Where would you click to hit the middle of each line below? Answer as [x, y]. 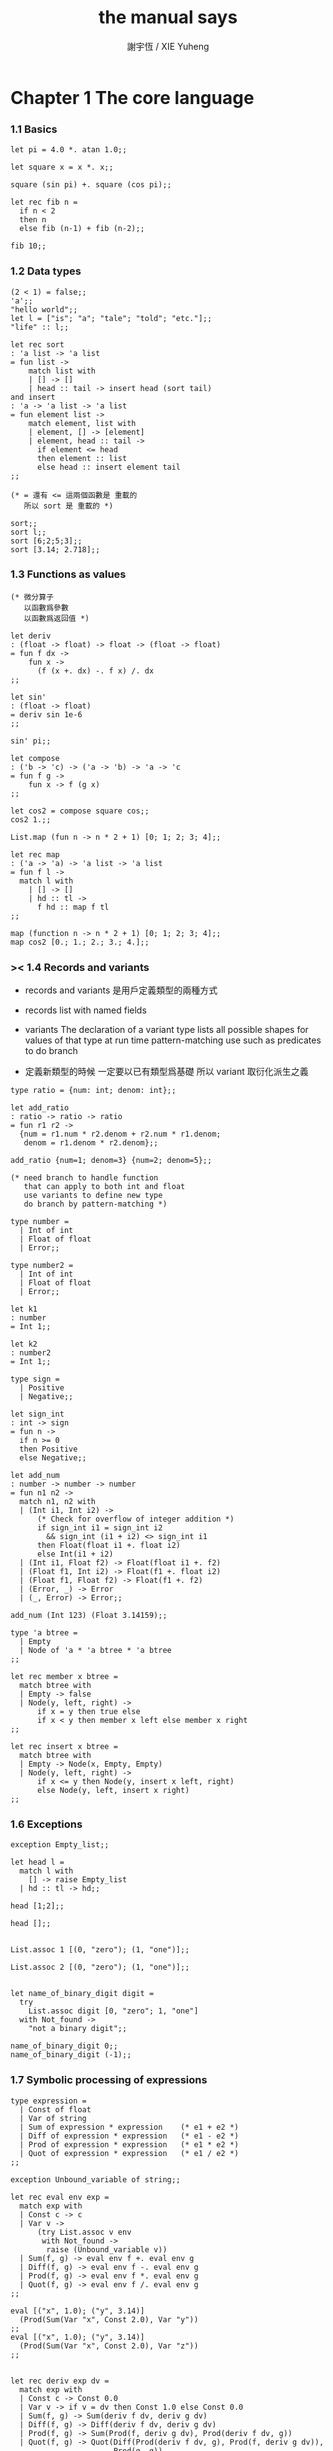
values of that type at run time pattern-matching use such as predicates [173, 1040]
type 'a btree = [44, 1633]
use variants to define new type [93, 1196]
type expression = [48, 2101]
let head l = [37, 1862]
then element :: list [82, 458]
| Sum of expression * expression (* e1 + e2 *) [129, 2127]
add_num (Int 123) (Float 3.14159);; [89, 1616]
